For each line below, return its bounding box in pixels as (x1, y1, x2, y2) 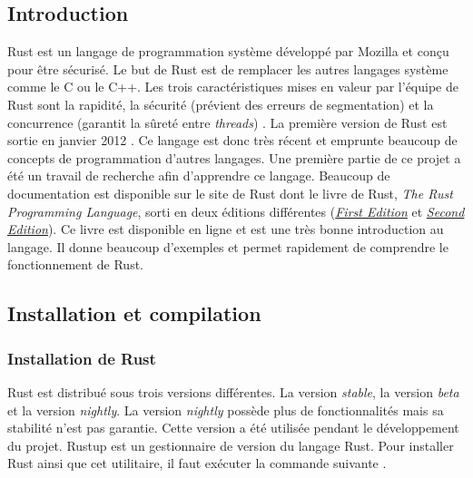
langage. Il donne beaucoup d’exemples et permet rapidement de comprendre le (7, 237, 448, 256)
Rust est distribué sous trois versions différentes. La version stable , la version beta (7, 382, 459, 401)
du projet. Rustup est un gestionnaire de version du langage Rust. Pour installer (7, 435, 454, 454)
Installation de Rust (7, 346, 156, 369)
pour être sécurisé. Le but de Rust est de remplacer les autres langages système (7, 59, 448, 78)
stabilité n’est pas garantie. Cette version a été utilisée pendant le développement (7, 418, 459, 437)
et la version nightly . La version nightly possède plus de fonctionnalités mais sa (7, 400, 444, 419)
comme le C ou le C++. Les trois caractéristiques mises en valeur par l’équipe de (7, 77, 458, 96)
